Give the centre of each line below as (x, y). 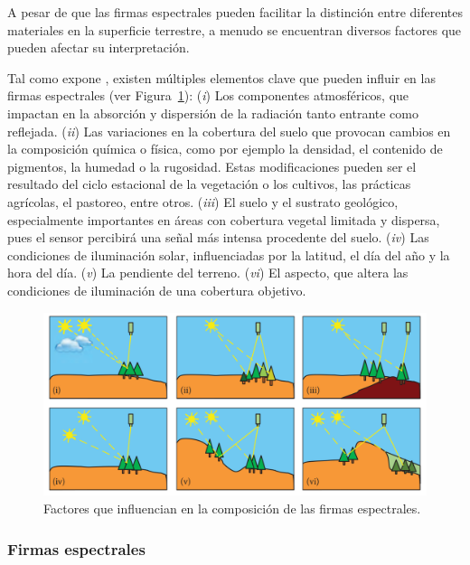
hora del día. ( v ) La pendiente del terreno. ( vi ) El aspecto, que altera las (208, 273)
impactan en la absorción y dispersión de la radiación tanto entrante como (213, 113)
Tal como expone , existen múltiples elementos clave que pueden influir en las (221, 77)
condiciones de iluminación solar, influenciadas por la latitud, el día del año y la (229, 254)
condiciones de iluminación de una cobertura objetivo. (157, 290)
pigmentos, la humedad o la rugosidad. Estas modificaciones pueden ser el (212, 166)
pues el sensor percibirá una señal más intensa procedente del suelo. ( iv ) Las (218, 237)
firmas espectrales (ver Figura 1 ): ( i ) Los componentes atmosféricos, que (208, 95)
